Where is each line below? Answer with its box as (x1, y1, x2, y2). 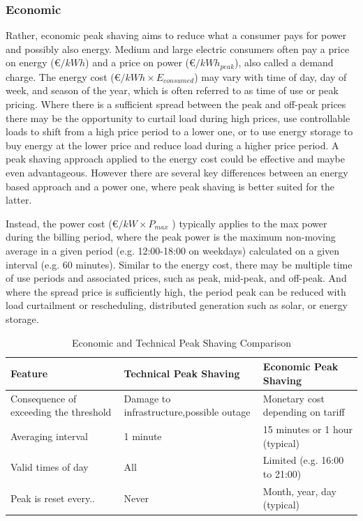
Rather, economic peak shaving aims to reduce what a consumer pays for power (6, 28, 347, 43)
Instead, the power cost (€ (6, 216, 119, 230)
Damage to (124, 391, 171, 405)
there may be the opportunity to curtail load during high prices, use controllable (6, 110, 350, 125)
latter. (6, 192, 32, 207)
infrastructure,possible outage (124, 405, 251, 419)
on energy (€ (6, 55, 61, 70)
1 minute (124, 428, 162, 443)
